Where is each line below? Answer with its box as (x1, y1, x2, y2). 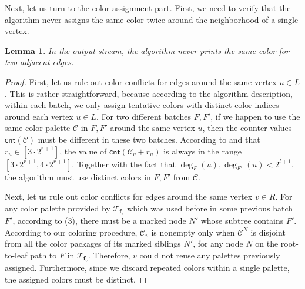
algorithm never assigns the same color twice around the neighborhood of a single (5, 13, 299, 25)
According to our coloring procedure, (5, 226, 138, 238)
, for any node (193, 237, 243, 250)
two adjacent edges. (5, 56, 74, 68)
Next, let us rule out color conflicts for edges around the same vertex (5, 190, 253, 203)
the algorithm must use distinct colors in (5, 170, 151, 183)
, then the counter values (202, 122, 292, 134)
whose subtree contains (200, 214, 284, 227)
